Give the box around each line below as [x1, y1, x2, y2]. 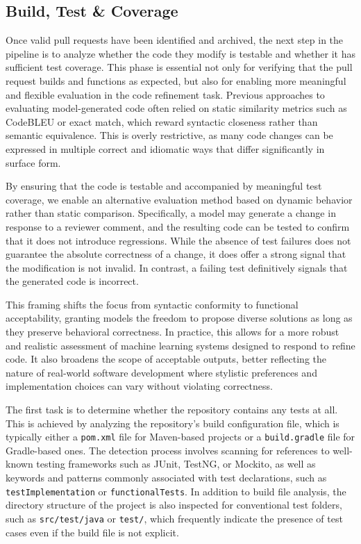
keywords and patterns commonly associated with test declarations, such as [6, 470, 327, 485]
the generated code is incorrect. [6, 274, 139, 288]
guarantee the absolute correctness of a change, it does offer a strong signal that [6, 247, 346, 261]
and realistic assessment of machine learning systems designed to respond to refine [6, 338, 355, 352]
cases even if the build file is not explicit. [6, 525, 179, 539]
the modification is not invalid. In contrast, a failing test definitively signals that [6, 260, 348, 274]
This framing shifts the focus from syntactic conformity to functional [6, 297, 299, 311]
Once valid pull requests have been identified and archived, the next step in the [6, 33, 344, 47]
